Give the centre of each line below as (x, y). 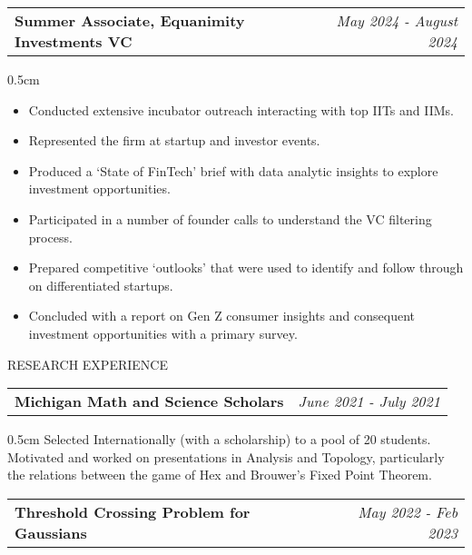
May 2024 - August (397, 20)
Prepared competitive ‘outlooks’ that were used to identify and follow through (246, 268)
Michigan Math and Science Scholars (149, 401)
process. (50, 237)
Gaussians (51, 532)
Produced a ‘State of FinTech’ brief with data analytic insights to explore (233, 170)
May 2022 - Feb (408, 511)
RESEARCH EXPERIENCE (88, 364)
